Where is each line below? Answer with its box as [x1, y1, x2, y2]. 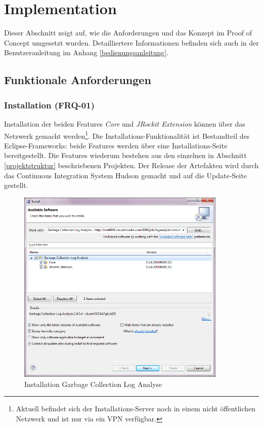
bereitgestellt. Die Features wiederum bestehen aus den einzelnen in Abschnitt [4, 150, 247, 161]
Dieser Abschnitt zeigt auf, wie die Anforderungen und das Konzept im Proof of [4, 27, 252, 38]
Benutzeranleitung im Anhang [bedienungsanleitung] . [4, 47, 169, 58]
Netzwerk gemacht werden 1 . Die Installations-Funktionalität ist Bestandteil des [4, 129, 250, 141]
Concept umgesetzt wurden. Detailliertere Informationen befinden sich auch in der [4, 37, 259, 48]
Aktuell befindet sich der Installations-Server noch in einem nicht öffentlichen [16, 403, 256, 414]
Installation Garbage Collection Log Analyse [24, 378, 162, 389]
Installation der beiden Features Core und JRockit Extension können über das [4, 118, 245, 129]
